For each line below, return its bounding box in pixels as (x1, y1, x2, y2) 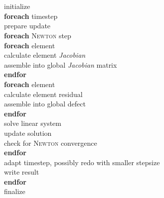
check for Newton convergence (4, 137, 97, 148)
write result (4, 167, 39, 177)
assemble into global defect (4, 99, 86, 109)
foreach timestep (4, 10, 58, 21)
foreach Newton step (4, 30, 71, 40)
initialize (4, 1, 30, 11)
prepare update (4, 20, 51, 31)
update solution (4, 127, 52, 138)
